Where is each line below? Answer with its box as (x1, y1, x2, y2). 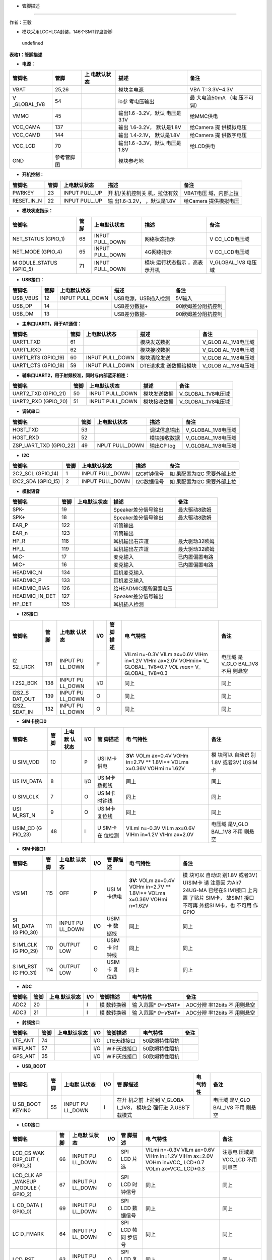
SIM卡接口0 (22, 718, 47, 724)
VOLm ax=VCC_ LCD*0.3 (145, 1165, 205, 1172)
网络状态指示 (144, 236, 175, 243)
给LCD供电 (189, 143, 216, 150)
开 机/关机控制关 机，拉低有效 (107, 190, 178, 197)
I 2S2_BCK (12, 679, 38, 686)
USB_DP (12, 302, 32, 309)
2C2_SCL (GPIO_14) (12, 470, 59, 477)
